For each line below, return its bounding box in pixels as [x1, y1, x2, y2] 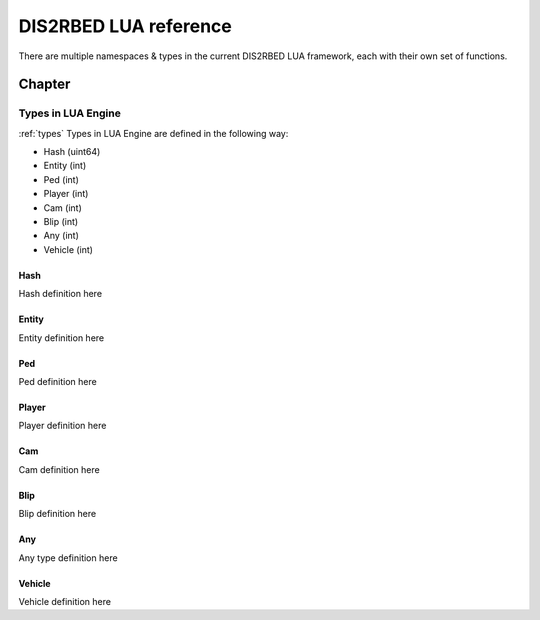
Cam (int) [43, 201, 82, 214]
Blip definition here [18, 508, 97, 520]
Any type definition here [18, 551, 119, 564]
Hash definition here [18, 288, 103, 300]
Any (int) [43, 230, 79, 242]
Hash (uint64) [43, 146, 101, 158]
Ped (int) [43, 173, 79, 185]
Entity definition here [18, 331, 105, 344]
